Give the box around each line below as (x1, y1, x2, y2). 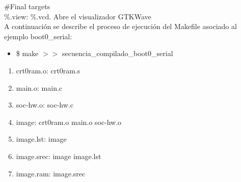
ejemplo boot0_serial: (4, 31, 72, 41)
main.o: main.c (16, 82, 63, 93)
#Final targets (4, 1, 50, 11)
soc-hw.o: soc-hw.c (16, 99, 73, 110)
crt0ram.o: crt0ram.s (16, 65, 81, 75)
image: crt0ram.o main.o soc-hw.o (16, 116, 122, 127)
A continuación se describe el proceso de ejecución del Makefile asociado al (4, 21, 237, 32)
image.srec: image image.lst (16, 150, 101, 161)
